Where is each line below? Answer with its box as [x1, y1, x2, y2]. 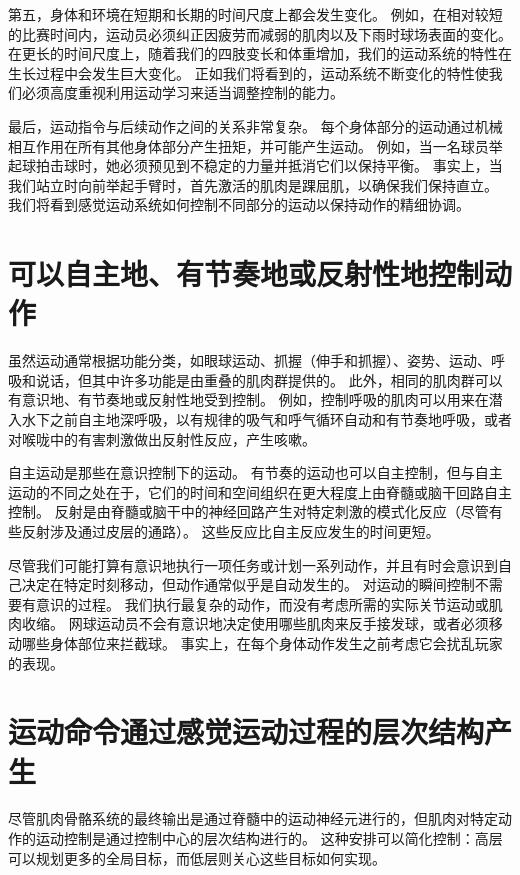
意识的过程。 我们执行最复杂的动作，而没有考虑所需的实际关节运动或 [35, 593, 489, 614]
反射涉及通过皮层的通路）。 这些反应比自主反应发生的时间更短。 [21, 521, 440, 541]
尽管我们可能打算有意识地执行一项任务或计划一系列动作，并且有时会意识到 [8, 554, 498, 575]
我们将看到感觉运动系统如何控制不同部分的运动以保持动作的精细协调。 [8, 194, 470, 215]
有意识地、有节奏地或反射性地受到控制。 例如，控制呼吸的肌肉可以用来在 [8, 389, 489, 410]
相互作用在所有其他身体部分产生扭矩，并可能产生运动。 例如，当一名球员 [8, 135, 489, 156]
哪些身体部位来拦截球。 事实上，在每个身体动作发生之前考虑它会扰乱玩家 [21, 632, 503, 653]
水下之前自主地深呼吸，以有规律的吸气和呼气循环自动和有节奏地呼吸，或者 [21, 409, 512, 430]
